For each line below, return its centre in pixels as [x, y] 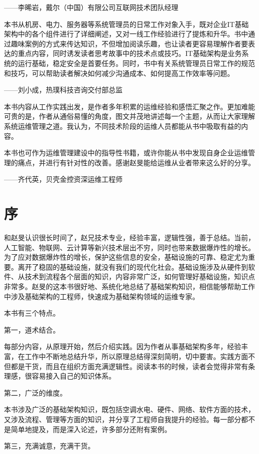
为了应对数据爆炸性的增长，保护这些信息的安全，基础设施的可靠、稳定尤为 [126, 257]
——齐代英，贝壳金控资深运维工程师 [63, 179]
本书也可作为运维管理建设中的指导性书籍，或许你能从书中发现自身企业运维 [126, 153]
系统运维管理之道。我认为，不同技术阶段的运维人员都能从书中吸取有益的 [123, 126]
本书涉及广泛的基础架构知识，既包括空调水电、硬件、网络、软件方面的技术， [129, 409]
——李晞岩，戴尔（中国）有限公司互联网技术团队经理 [91, 7]
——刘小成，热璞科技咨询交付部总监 [63, 90]
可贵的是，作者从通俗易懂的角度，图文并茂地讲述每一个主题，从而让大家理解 [129, 116]
